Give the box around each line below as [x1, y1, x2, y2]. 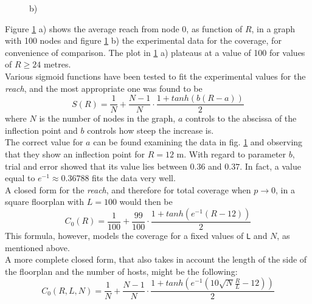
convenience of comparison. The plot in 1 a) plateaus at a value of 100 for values [5, 46, 305, 58]
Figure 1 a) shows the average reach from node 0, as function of [5, 22, 243, 35]
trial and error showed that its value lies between [5, 159, 187, 172]
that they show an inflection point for [5, 148, 145, 160]
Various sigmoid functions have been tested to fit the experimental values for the [5, 69, 306, 82]
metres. [43, 58, 71, 71]
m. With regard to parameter [176, 148, 286, 160]
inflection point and [5, 123, 78, 136]
